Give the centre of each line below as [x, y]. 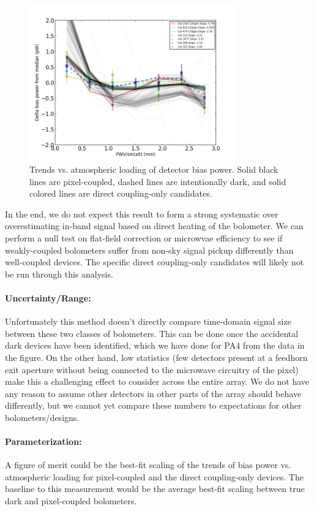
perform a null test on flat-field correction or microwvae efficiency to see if [144, 237]
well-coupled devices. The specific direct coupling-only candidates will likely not [155, 262]
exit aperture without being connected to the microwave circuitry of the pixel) [152, 369]
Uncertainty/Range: [48, 297]
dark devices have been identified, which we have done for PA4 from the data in [155, 345]
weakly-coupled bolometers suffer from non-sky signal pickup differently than [149, 250]
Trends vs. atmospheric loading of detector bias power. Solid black [154, 169]
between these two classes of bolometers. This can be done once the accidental [152, 333]
